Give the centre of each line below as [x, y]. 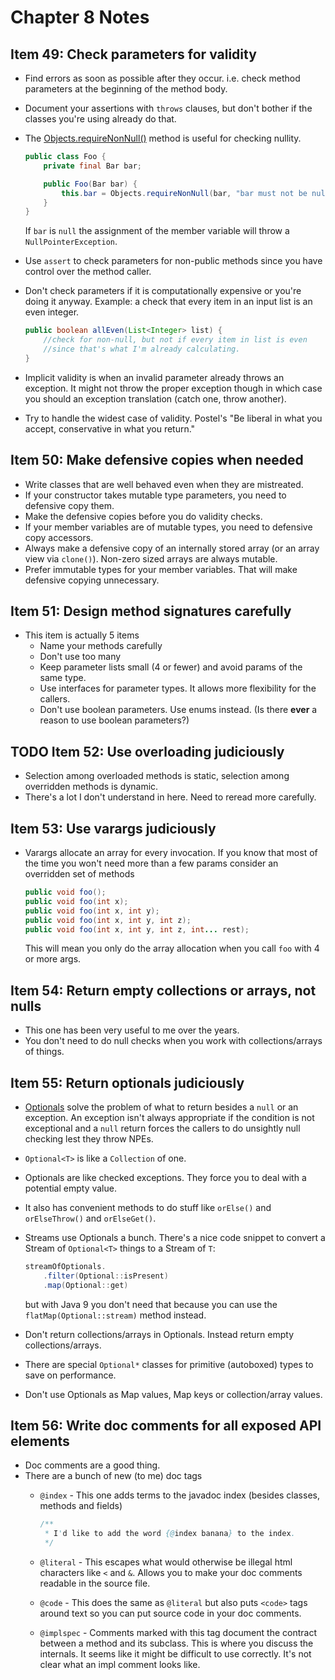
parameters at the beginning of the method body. [126, 89]
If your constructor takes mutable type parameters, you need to [155, 495]
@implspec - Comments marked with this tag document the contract [178, 1633]
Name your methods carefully [101, 646]
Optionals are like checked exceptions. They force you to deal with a [165, 1177]
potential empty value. [70, 1188]
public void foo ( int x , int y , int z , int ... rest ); [137, 929]
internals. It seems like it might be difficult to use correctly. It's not [175, 1654]
